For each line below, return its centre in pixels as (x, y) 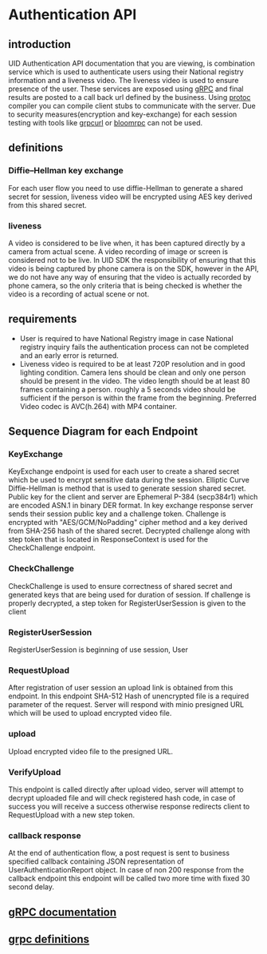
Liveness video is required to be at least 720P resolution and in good (132, 364)
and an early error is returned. (69, 355)
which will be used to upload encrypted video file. (90, 714)
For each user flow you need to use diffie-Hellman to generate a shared (126, 188)
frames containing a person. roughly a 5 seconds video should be (128, 389)
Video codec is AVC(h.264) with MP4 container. (98, 406)
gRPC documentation (63, 912)
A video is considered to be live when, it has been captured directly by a (127, 243)
